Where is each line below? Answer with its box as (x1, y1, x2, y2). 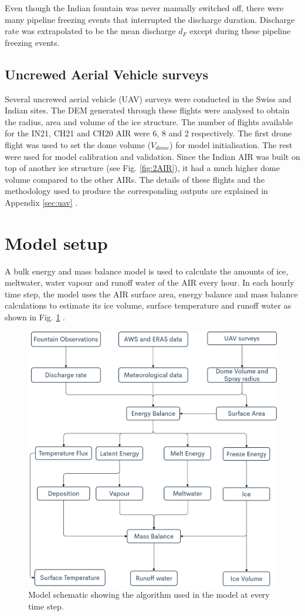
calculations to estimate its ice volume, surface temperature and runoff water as (5, 299, 292, 312)
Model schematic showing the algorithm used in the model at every (28, 588, 270, 600)
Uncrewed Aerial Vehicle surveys (5, 65, 209, 83)
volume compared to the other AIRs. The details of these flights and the (5, 173, 265, 185)
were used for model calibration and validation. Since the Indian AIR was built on (5, 150, 300, 162)
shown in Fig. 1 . (5, 311, 65, 323)
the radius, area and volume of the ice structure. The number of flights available (5, 115, 293, 128)
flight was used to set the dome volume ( (5, 138, 151, 150)
